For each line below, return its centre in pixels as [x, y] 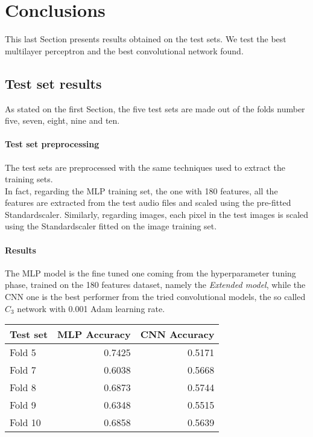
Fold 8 [23, 388]
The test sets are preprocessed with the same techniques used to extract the [145, 167]
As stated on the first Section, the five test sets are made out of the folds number [155, 108]
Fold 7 [23, 370]
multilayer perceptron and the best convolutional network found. [124, 50]
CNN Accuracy [177, 334]
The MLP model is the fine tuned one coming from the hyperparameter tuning [150, 273]
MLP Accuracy [94, 334]
